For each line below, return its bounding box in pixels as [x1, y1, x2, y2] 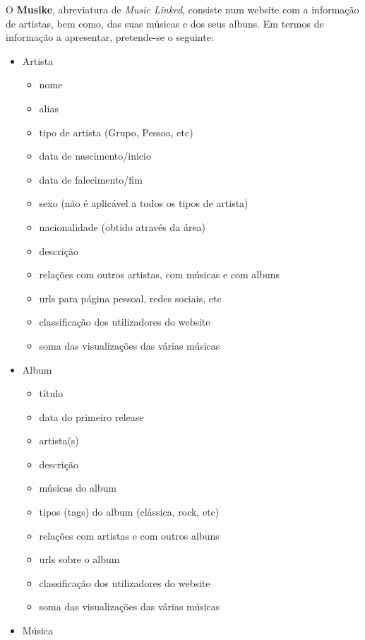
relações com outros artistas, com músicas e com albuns [39, 267, 280, 282]
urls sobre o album [39, 552, 120, 567]
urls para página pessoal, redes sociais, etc [39, 290, 222, 305]
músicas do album [39, 480, 117, 495]
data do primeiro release [39, 409, 144, 424]
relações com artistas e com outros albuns [39, 528, 220, 543]
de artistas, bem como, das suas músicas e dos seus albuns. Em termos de [6, 16, 324, 30]
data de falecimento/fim [39, 172, 143, 186]
